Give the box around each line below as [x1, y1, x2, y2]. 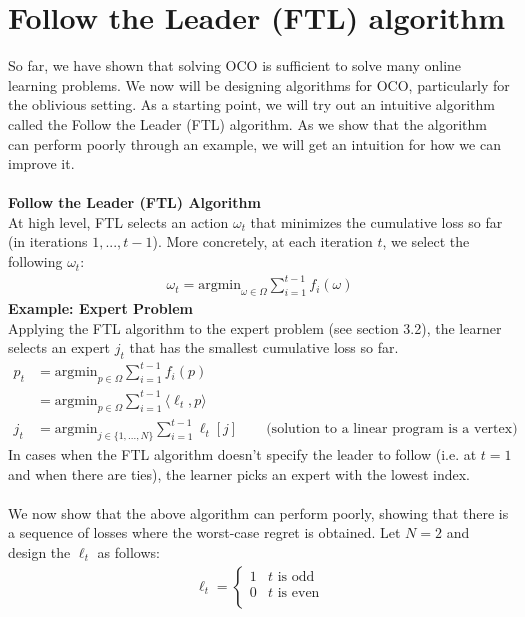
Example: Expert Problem [8, 297, 193, 318]
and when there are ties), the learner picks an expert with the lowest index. [8, 463, 471, 484]
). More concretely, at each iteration [152, 231, 373, 252]
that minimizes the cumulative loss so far [250, 211, 503, 232]
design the [8, 541, 71, 562]
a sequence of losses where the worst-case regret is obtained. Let [8, 522, 401, 543]
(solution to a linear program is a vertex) [266, 422, 518, 437]
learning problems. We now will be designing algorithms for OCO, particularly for [8, 74, 510, 95]
